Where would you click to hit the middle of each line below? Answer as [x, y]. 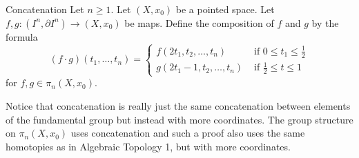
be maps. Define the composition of [199, 22]
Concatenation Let [45, 9]
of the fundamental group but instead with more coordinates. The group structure [179, 119]
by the [325, 22]
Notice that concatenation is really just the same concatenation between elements [178, 106]
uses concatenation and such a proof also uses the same [188, 133]
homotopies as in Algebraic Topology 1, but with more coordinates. [148, 146]
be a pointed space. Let [225, 9]
